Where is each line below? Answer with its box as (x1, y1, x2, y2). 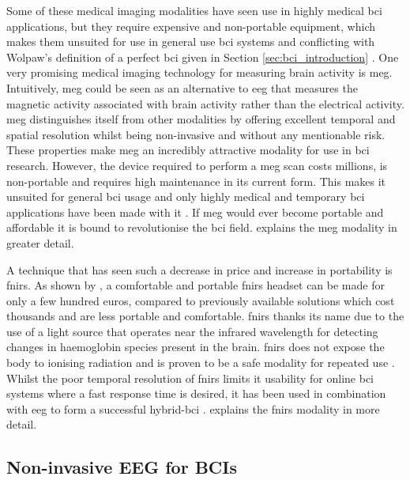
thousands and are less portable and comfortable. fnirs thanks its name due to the (6, 308, 404, 324)
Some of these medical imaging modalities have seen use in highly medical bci (6, 2, 382, 18)
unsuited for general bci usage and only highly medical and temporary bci (6, 188, 365, 205)
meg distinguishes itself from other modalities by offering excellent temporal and (6, 111, 396, 127)
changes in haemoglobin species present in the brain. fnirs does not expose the (6, 338, 385, 355)
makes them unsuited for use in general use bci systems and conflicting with (6, 33, 375, 50)
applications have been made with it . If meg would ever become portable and (6, 203, 384, 220)
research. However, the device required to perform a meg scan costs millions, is (6, 157, 388, 173)
